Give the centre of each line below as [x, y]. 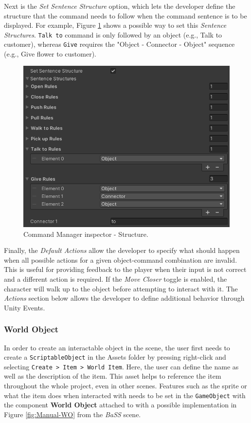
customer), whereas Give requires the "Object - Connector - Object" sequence [119, 44]
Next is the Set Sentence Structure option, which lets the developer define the [120, 6]
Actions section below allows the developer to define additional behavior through [124, 298]
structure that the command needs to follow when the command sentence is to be [125, 15]
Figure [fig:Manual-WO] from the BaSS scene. [72, 414]
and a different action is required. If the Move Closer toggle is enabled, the [116, 279]
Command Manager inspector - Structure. [86, 234]
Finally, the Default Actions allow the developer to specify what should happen [122, 250]
